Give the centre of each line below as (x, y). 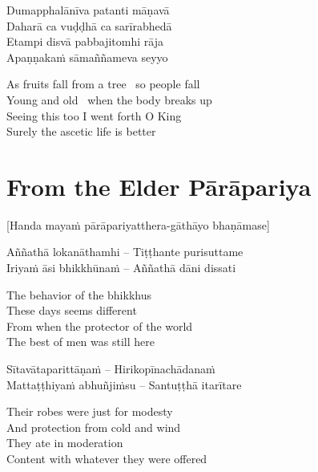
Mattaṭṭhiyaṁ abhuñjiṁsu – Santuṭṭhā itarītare (124, 384)
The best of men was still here (81, 342)
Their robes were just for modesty (90, 411)
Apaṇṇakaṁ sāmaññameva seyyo (87, 57)
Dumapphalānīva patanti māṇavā (88, 10)
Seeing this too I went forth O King (94, 115)
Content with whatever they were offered (107, 458)
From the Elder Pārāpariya (159, 186)
